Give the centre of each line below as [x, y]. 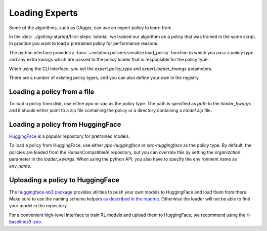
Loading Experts [44, 13]
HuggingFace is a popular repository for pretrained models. [70, 136]
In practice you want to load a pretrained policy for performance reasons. [84, 43]
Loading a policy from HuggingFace [65, 124]
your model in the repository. [39, 206]
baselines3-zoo [25, 222]
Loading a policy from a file [52, 92]
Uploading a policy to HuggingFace [64, 180]
